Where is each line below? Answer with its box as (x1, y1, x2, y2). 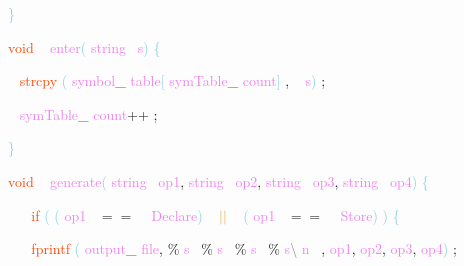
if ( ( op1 (31, 204, 87, 225)
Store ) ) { (340, 204, 400, 225)
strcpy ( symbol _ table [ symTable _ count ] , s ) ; (19, 70, 326, 91)
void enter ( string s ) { (8, 36, 161, 57)
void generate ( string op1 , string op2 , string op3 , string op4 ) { (8, 170, 429, 191)
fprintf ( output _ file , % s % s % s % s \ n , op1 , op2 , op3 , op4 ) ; (31, 238, 457, 259)
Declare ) (151, 204, 203, 225)
